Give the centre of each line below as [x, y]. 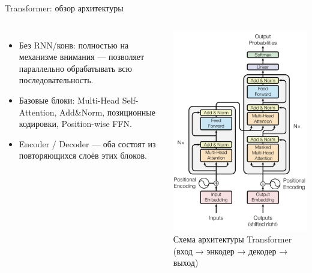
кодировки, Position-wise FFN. [75, 124]
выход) [186, 263]
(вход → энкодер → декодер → [230, 251]
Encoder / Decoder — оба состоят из [87, 143]
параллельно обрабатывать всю [76, 68]
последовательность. [56, 80]
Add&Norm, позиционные [107, 112]
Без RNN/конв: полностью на [74, 45]
